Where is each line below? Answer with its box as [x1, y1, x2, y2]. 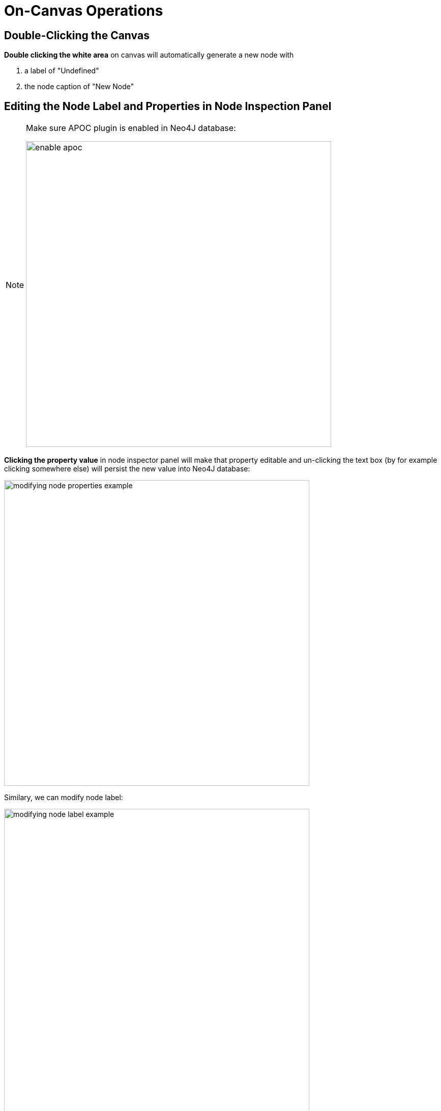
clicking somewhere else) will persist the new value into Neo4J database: [4, 464, 250, 473]
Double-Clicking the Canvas [4, 29, 150, 42]
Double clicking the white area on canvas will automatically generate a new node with [4, 50, 294, 60]
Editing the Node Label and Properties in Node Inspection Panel [4, 99, 332, 113]
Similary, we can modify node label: [4, 793, 123, 802]
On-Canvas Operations [4, 2, 163, 19]
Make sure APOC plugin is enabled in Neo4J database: [26, 123, 236, 134]
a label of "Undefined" [24, 66, 99, 75]
